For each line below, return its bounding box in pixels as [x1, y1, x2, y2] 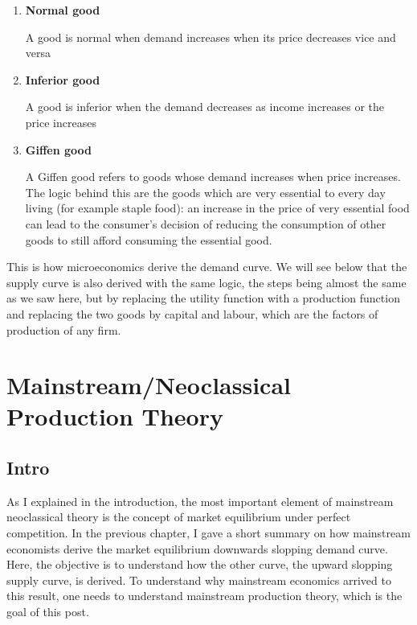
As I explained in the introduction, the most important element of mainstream [6, 492, 394, 509]
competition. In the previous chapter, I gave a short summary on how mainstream [6, 524, 411, 541]
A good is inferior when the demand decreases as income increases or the [25, 98, 385, 115]
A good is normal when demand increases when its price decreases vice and [25, 28, 396, 45]
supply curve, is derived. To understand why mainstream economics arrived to [6, 571, 391, 588]
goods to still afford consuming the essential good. [25, 231, 272, 248]
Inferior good [25, 71, 100, 88]
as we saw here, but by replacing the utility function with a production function [6, 290, 400, 306]
